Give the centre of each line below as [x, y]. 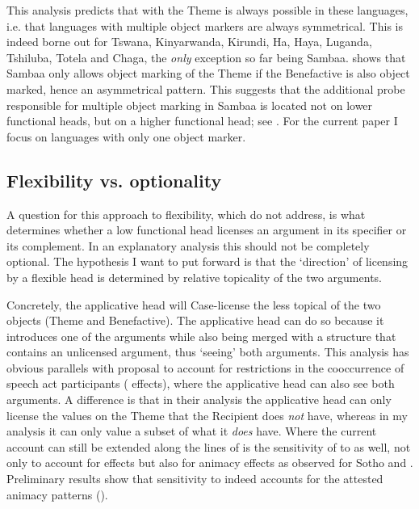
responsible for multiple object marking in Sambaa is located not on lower [190, 105]
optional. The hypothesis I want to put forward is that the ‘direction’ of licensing [207, 261]
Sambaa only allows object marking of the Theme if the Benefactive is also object [208, 73]
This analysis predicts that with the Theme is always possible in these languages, [207, 10]
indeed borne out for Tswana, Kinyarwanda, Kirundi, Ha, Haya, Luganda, [189, 42]
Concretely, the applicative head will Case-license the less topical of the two [194, 304]
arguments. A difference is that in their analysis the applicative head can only [199, 400]
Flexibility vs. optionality [114, 180]
